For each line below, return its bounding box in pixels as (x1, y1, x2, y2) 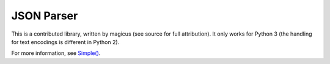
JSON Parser (11, 9, 78, 22)
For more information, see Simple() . (11, 50, 101, 57)
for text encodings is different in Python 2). (11, 38, 120, 45)
